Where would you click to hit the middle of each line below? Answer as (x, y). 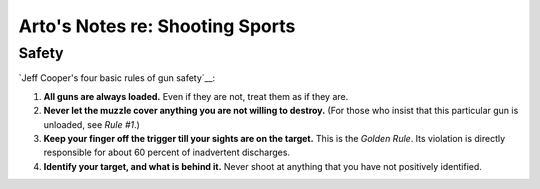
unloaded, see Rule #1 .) (91, 124)
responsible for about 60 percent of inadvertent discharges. (166, 152)
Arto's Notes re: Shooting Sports (157, 26)
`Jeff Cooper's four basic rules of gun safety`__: (117, 78)
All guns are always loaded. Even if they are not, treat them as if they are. (196, 96)
